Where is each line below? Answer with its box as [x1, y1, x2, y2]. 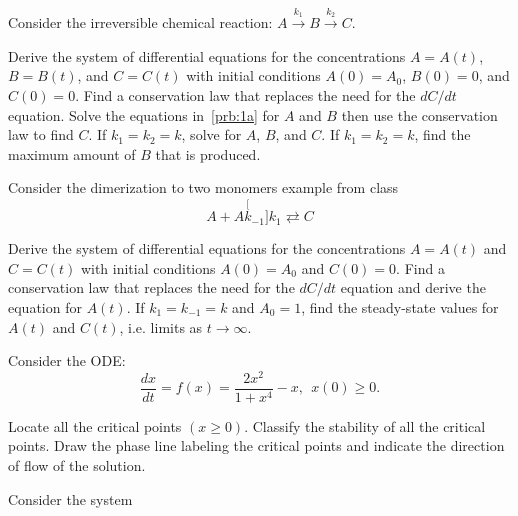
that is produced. [155, 143, 261, 164]
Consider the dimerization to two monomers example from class [8, 177, 399, 198]
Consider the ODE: [8, 350, 126, 371]
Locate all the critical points [8, 415, 182, 436]
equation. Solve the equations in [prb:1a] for [8, 104, 280, 125]
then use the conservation [341, 104, 498, 125]
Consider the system [8, 488, 133, 509]
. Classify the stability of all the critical [244, 415, 486, 436]
